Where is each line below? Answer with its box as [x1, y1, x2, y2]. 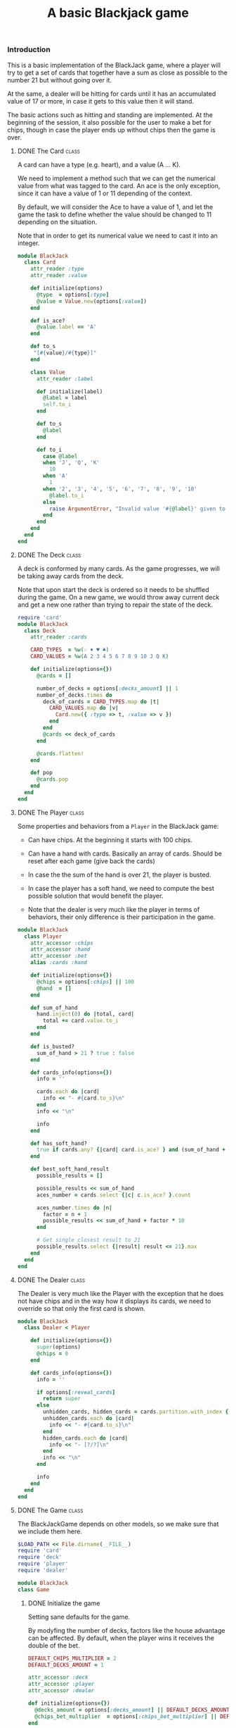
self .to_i [43, 401, 72, 408]
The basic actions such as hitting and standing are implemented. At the [7, 111, 213, 119]
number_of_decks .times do [36, 691, 112, 698]
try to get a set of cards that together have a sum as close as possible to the [7, 68, 228, 77]
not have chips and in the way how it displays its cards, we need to [17, 1297, 211, 1305]
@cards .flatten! [36, 750, 84, 757]
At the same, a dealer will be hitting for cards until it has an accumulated [7, 90, 216, 98]
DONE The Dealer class [17, 1276, 86, 1284]
